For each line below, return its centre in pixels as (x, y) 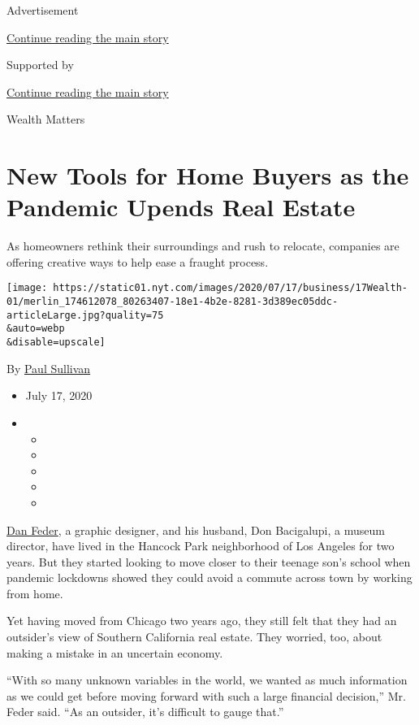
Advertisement (43, 10)
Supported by (40, 65)
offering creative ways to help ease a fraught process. (138, 261)
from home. (35, 593)
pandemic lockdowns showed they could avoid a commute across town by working (209, 577)
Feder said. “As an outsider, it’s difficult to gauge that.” (145, 712)
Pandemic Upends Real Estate (181, 207)
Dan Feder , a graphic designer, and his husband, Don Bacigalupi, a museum (196, 530)
